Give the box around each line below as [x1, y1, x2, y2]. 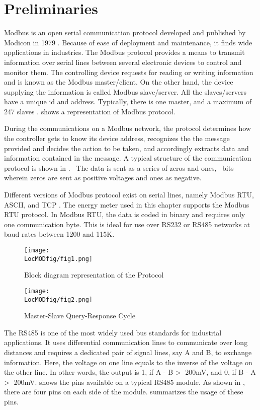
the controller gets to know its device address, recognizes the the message [4, 133, 230, 144]
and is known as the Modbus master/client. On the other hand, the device [4, 77, 233, 87]
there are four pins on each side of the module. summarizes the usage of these [4, 386, 243, 397]
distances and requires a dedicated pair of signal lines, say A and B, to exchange [4, 347, 252, 357]
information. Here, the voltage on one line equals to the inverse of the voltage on [4, 357, 252, 367]
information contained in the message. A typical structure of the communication [4, 153, 251, 163]
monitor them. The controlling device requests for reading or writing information [4, 66, 253, 77]
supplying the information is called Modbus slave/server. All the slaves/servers [4, 86, 246, 97]
